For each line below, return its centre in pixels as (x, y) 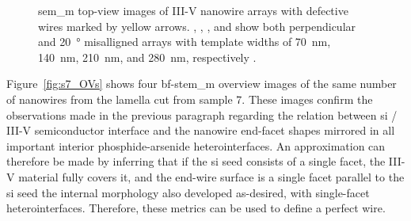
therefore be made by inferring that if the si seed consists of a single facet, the (196, 161)
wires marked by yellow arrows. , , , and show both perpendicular (197, 26)
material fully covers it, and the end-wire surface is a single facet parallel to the (211, 176)
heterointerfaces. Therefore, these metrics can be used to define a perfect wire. (196, 208)
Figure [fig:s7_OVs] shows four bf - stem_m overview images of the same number (202, 84)
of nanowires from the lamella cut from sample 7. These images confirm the (190, 99)
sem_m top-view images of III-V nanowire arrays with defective (193, 10)
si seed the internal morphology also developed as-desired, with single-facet (188, 192)
